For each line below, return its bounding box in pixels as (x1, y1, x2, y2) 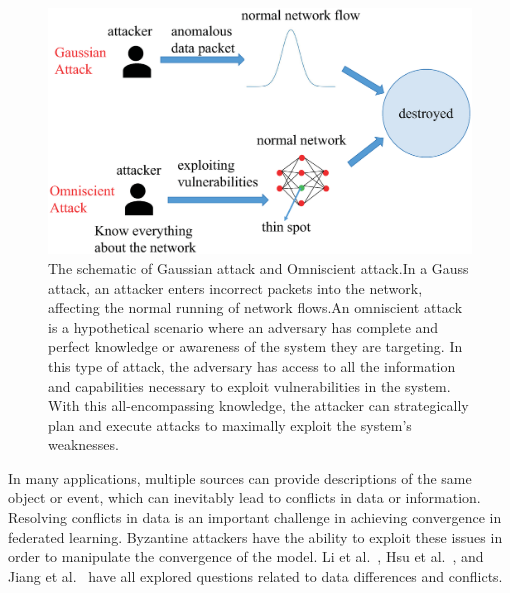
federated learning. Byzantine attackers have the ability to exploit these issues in (8, 526, 503, 547)
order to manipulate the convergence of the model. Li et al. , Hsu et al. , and (8, 546, 484, 567)
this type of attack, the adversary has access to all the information (48, 355, 456, 376)
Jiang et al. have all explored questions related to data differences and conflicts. (8, 565, 503, 586)
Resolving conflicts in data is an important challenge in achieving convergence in (8, 507, 502, 528)
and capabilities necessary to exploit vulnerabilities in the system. (48, 375, 451, 396)
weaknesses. (48, 434, 119, 455)
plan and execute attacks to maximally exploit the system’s (48, 414, 412, 435)
